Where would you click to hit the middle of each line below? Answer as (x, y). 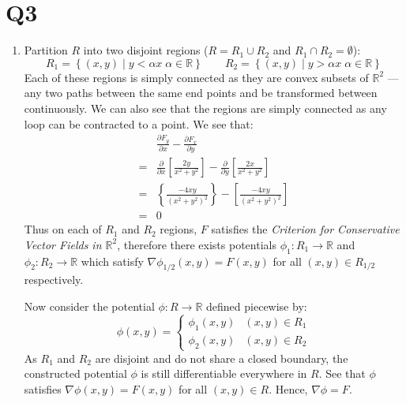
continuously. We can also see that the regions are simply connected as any (205, 108)
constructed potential (75, 373)
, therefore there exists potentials (197, 244)
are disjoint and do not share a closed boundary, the (222, 358)
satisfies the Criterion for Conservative (305, 229)
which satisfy (112, 261)
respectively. (54, 280)
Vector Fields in (63, 244)
